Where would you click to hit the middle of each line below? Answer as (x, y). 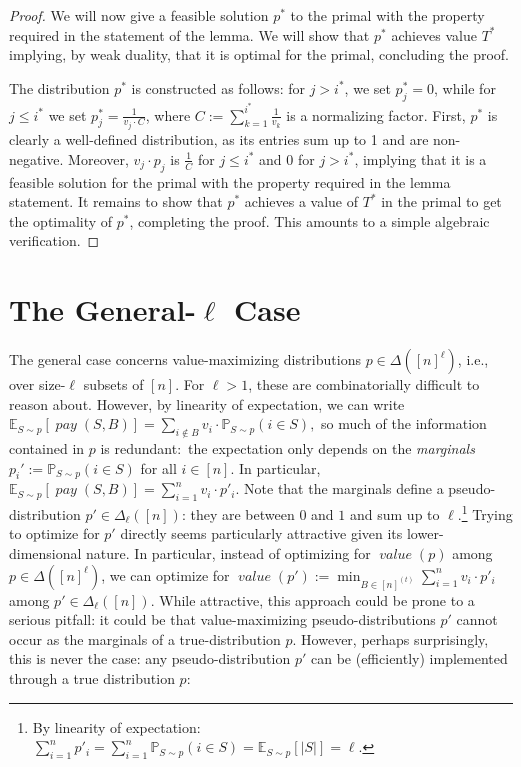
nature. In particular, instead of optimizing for (228, 553)
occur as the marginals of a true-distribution (145, 638)
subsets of (113, 384)
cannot (477, 619)
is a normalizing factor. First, (376, 114)
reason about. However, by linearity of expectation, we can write (207, 403)
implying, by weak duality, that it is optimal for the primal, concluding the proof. (259, 54)
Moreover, (98, 158)
